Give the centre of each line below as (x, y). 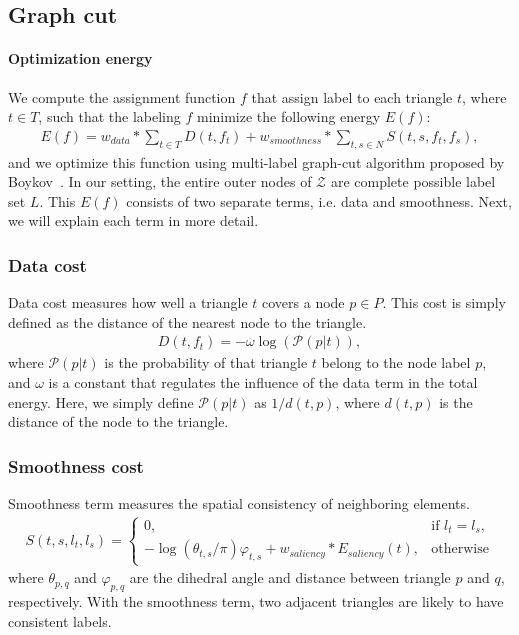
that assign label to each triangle (352, 96)
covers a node (303, 302)
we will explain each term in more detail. (133, 220)
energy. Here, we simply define (101, 401)
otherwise (460, 549)
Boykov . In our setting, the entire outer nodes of (160, 181)
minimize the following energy (288, 116)
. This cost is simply (444, 302)
